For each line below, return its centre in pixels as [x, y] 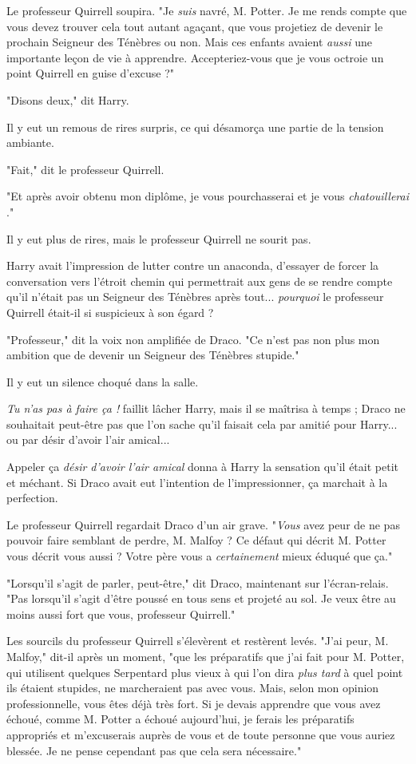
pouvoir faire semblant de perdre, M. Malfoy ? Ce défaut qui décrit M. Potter [196, 540]
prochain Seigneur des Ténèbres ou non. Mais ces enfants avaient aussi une [189, 42]
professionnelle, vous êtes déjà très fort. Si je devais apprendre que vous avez [194, 703]
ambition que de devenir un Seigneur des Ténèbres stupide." [153, 355]
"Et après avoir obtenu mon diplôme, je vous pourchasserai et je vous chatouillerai [208, 196]
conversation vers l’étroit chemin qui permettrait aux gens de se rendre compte [200, 281]
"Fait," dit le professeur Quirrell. [85, 169]
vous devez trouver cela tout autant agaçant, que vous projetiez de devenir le [195, 26]
